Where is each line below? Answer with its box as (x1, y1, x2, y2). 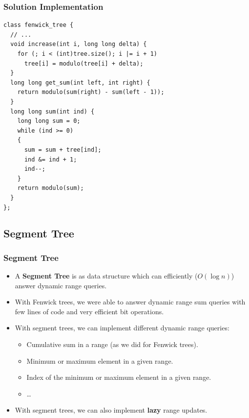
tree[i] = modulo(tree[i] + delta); (24, 60, 144, 67)
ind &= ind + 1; (24, 156, 77, 163)
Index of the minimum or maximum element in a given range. (26, 372, 211, 382)
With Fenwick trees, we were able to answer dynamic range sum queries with (15, 297, 246, 307)
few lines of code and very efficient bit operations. (15, 306, 164, 316)
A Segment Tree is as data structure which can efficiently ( (15, 271, 198, 281)
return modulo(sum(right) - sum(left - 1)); (17, 89, 165, 96)
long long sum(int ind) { (10, 108, 95, 115)
